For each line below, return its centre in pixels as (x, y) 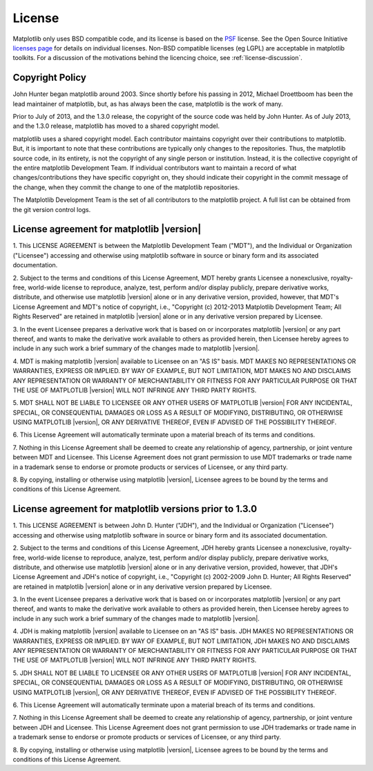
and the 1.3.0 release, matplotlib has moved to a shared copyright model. (116, 126)
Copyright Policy (49, 78)
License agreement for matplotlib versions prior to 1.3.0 (135, 509)
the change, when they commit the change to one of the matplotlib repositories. (126, 187)
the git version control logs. (52, 209)
